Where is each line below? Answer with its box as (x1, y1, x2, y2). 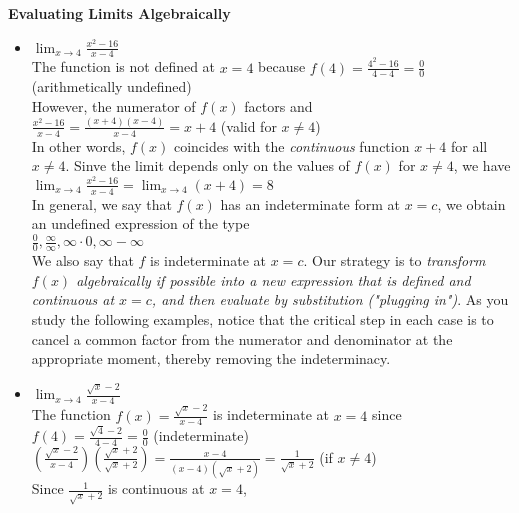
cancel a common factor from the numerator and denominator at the (31, 328, 453, 349)
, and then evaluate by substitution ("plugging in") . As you (151, 289, 509, 310)
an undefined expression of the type (31, 213, 250, 234)
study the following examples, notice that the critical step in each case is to (31, 309, 494, 330)
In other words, (31, 135, 126, 156)
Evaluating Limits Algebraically (8, 3, 231, 23)
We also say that (31, 250, 134, 271)
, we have (453, 155, 511, 176)
